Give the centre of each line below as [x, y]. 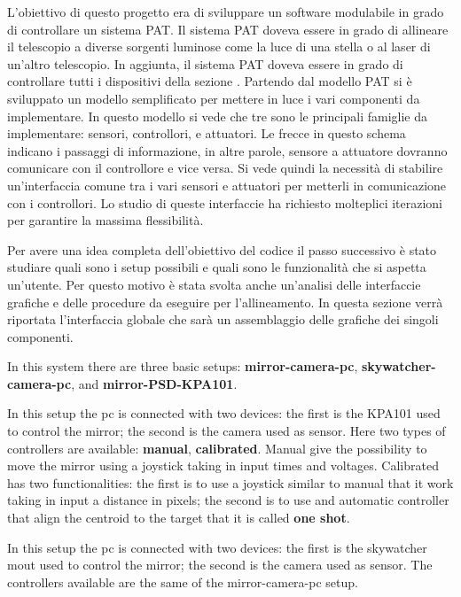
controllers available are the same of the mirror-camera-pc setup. [183, 581]
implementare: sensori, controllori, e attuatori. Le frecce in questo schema [207, 133]
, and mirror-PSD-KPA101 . [154, 383]
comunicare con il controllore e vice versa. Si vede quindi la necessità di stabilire [225, 168]
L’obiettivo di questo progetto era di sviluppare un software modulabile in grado [226, 12]
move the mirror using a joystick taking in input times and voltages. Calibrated [223, 465]
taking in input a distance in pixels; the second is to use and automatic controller [228, 500]
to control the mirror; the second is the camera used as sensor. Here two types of [227, 431]
